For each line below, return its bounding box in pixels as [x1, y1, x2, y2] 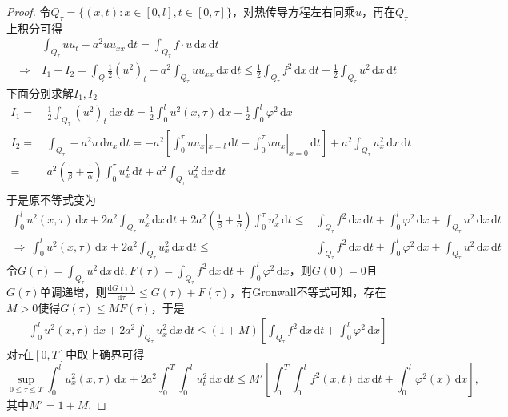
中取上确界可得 [66, 346, 145, 363]
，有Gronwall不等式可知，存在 [230, 283, 386, 299]
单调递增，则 [39, 283, 107, 299]
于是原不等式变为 [6, 190, 96, 207]
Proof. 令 [6, 3, 51, 19]
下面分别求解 [6, 85, 74, 102]
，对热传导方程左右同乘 [231, 3, 355, 19]
